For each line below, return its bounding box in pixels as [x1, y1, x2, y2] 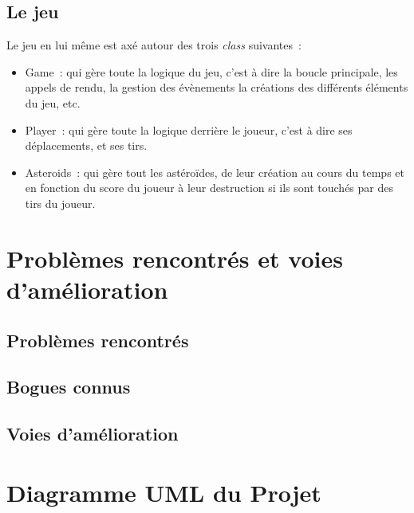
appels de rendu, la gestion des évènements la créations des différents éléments [25, 79, 408, 96]
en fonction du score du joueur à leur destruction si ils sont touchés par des [25, 179, 393, 196]
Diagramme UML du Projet [6, 476, 321, 508]
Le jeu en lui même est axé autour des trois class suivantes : [6, 37, 302, 53]
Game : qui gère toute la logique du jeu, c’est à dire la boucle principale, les [25, 63, 398, 80]
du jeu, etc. [25, 94, 81, 111]
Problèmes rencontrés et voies [6, 241, 343, 274]
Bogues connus [6, 374, 131, 399]
